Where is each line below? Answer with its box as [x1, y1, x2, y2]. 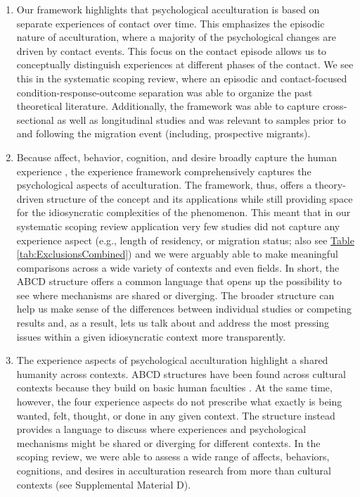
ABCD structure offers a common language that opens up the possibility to [16, 274, 342, 289]
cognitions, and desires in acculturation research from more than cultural [16, 463, 331, 477]
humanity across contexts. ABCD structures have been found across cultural [16, 366, 346, 381]
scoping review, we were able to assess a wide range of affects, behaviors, [16, 449, 330, 464]
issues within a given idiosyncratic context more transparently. [16, 329, 286, 344]
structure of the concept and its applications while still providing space [46, 191, 353, 206]
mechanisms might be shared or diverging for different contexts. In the [16, 435, 321, 450]
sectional [16, 112, 54, 127]
